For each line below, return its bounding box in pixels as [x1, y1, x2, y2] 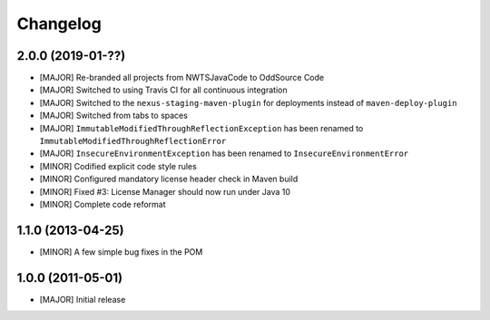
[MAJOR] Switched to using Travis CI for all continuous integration [39, 84, 288, 95]
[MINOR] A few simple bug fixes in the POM [39, 246, 203, 257]
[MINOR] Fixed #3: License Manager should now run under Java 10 [39, 186, 290, 197]
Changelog [16, 14, 102, 34]
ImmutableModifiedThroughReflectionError [39, 136, 227, 147]
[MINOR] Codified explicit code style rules [39, 160, 197, 171]
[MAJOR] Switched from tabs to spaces [39, 110, 188, 121]
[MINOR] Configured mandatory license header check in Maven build [39, 173, 299, 185]
